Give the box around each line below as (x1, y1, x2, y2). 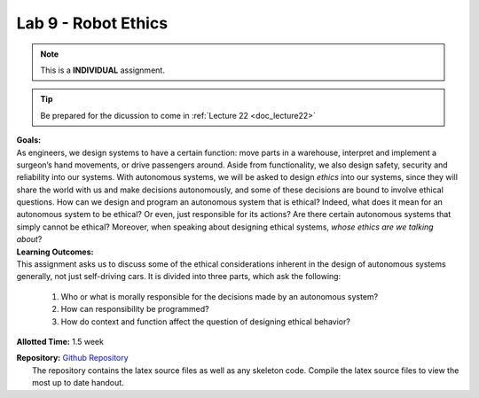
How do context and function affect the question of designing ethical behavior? (60, 316, 350, 327)
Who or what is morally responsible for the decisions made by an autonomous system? (60, 291, 379, 301)
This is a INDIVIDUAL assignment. (40, 65, 166, 75)
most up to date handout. (32, 378, 124, 388)
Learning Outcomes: (16, 246, 94, 257)
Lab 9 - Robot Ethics (16, 13, 169, 33)
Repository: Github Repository (16, 353, 129, 363)
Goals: (16, 135, 42, 145)
